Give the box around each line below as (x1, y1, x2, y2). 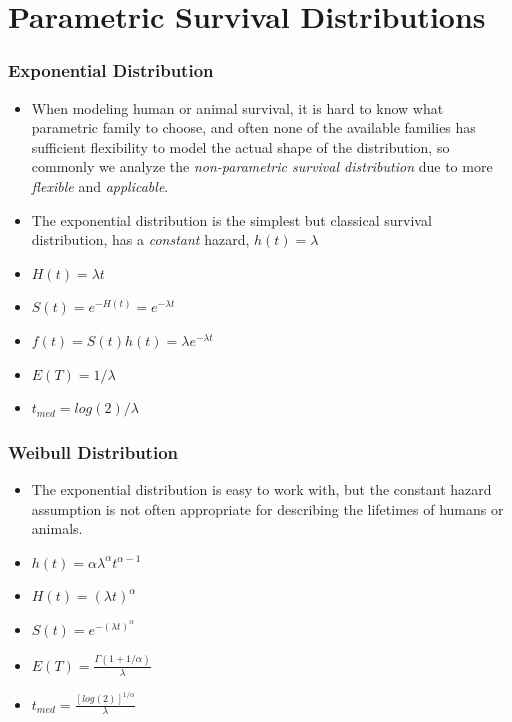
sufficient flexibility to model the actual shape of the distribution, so (31, 136, 450, 157)
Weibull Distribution (8, 439, 178, 464)
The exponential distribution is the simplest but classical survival (31, 209, 432, 230)
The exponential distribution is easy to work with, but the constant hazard (31, 478, 492, 499)
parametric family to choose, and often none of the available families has (31, 117, 476, 138)
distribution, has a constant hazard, (31, 229, 250, 250)
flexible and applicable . (31, 175, 169, 196)
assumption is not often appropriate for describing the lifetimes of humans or (31, 498, 504, 519)
